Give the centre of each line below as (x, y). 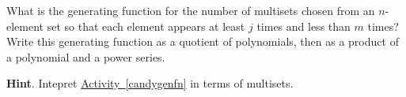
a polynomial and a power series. (86, 56)
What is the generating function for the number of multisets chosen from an (191, 10)
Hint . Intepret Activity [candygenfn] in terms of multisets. (150, 83)
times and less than (304, 26)
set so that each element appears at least (146, 26)
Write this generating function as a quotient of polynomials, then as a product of (203, 41)
